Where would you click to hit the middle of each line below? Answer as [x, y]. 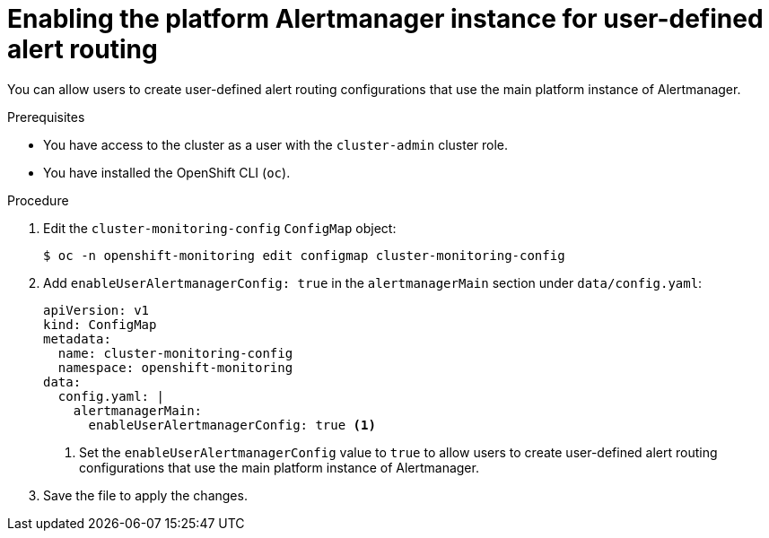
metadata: [77, 338]
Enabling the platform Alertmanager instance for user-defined [385, 19]
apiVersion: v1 [96, 310]
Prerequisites [46, 117]
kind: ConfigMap [100, 324]
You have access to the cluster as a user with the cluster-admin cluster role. [276, 144]
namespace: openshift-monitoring [175, 367]
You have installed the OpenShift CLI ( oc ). [167, 172]
